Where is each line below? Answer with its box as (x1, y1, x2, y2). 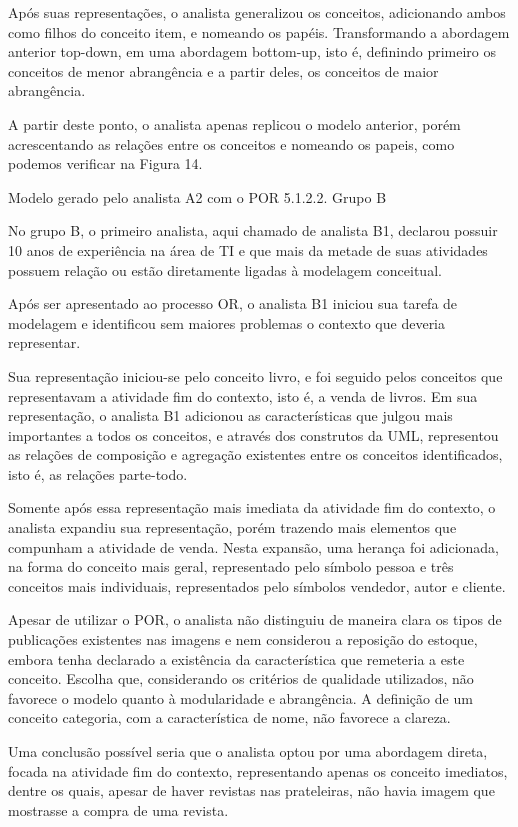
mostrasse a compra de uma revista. (8, 799, 229, 820)
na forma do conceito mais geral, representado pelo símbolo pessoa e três (8, 556, 454, 577)
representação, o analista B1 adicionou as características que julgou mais (8, 405, 453, 426)
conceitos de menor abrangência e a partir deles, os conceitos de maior (8, 60, 439, 81)
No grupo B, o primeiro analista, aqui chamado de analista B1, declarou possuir (8, 220, 498, 241)
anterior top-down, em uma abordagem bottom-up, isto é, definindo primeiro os (8, 41, 497, 62)
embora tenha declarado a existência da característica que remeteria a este (8, 648, 465, 669)
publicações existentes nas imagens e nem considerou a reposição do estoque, (8, 629, 478, 650)
